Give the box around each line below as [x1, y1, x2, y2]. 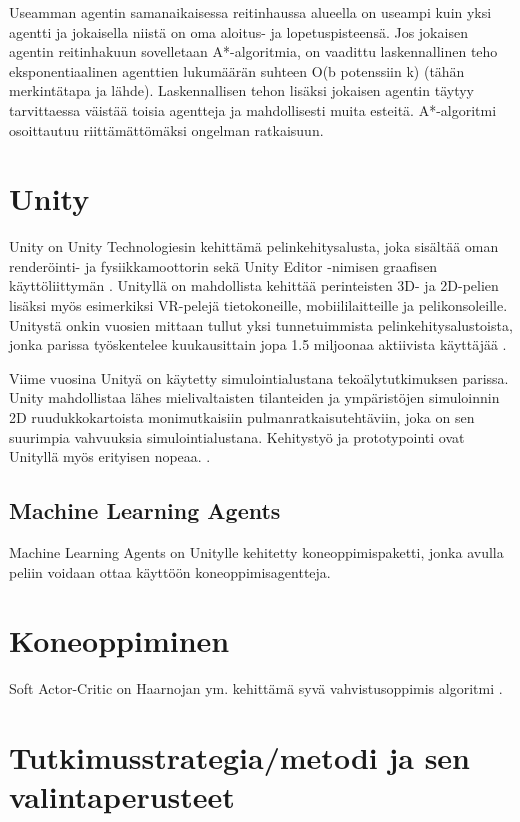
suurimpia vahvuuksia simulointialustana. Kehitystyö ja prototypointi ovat [9, 426, 465, 447]
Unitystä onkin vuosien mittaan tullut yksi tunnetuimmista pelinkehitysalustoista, [9, 314, 513, 335]
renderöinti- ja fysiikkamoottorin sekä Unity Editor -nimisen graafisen [9, 255, 438, 276]
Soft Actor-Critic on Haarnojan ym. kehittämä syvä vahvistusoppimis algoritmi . [9, 678, 503, 699]
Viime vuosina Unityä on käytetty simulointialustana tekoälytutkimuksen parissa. [9, 367, 509, 388]
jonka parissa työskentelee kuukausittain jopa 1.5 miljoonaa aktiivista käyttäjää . [9, 334, 507, 355]
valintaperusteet [9, 776, 235, 817]
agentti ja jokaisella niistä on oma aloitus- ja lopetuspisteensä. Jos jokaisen [9, 21, 468, 42]
